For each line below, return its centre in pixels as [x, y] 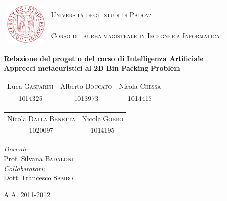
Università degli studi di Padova [102, 14]
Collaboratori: [25, 168]
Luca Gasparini [31, 86]
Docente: [17, 149]
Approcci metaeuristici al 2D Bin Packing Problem [92, 68]
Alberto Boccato [86, 86]
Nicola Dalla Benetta [41, 118]
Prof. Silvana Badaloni [38, 159]
